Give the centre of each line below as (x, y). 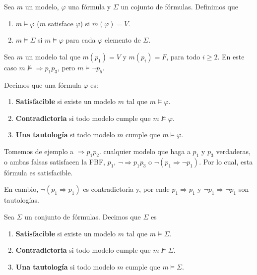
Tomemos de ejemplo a (39, 151)
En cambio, (21, 189)
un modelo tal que (53, 56)
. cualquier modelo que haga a (145, 151)
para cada (81, 40)
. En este (231, 56)
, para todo (183, 56)
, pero (66, 67)
